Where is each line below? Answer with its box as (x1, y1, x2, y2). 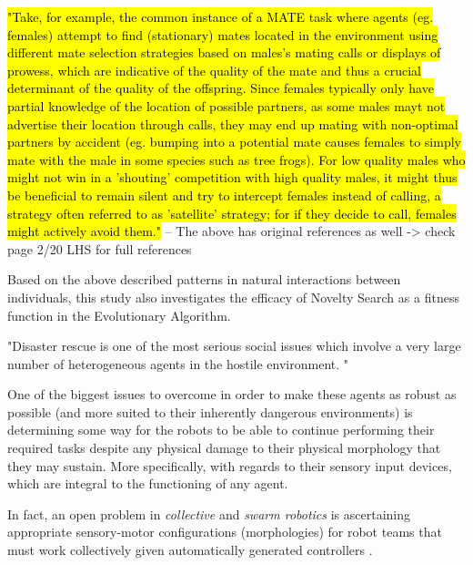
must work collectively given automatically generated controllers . (7, 540, 373, 560)
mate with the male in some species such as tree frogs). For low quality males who (7, 149, 466, 169)
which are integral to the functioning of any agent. (7, 474, 288, 493)
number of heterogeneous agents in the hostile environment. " (7, 354, 349, 373)
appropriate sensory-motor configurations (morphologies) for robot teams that (7, 522, 442, 541)
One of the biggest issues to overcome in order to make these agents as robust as (7, 385, 457, 404)
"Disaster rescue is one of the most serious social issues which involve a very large (7, 336, 461, 355)
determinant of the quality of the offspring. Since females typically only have (7, 78, 434, 98)
